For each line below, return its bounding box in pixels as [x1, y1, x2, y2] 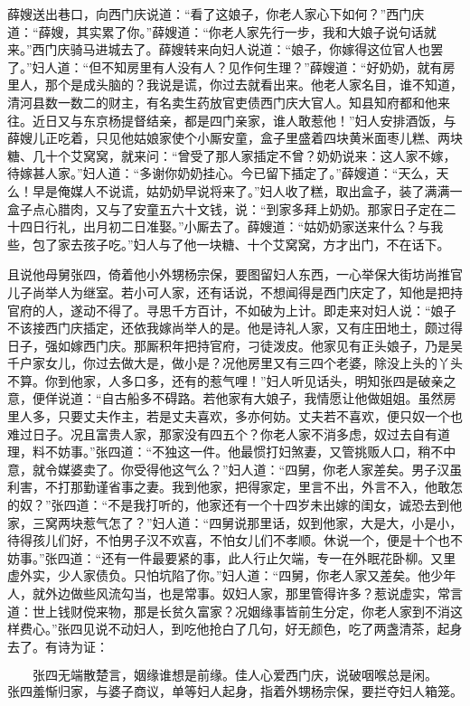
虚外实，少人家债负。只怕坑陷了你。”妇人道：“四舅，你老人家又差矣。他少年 [7, 566, 456, 585]
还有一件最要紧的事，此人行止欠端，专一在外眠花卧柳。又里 [101, 548, 456, 567]
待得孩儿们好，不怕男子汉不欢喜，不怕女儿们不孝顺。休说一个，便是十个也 [7, 531, 450, 550]
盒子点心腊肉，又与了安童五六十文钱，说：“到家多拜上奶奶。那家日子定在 [7, 199, 444, 218]
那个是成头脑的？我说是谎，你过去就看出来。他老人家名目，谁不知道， [44, 75, 463, 94]
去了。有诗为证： [7, 636, 108, 655]
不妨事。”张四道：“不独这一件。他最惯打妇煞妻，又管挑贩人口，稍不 [44, 442, 444, 461]
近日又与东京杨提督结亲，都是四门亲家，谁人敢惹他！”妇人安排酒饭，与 [32, 110, 456, 129]
